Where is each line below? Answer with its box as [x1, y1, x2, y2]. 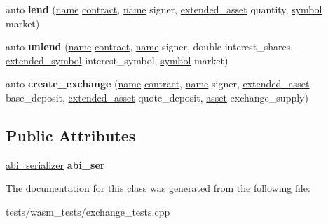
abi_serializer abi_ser [6, 157, 105, 171]
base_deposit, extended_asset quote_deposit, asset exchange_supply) [6, 90, 308, 104]
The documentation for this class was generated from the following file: [6, 181, 310, 195]
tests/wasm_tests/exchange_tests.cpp [6, 204, 170, 218]
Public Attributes [6, 124, 136, 146]
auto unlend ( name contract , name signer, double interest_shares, [6, 39, 294, 54]
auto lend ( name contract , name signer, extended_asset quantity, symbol [6, 2, 322, 16]
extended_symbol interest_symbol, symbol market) [6, 52, 228, 67]
